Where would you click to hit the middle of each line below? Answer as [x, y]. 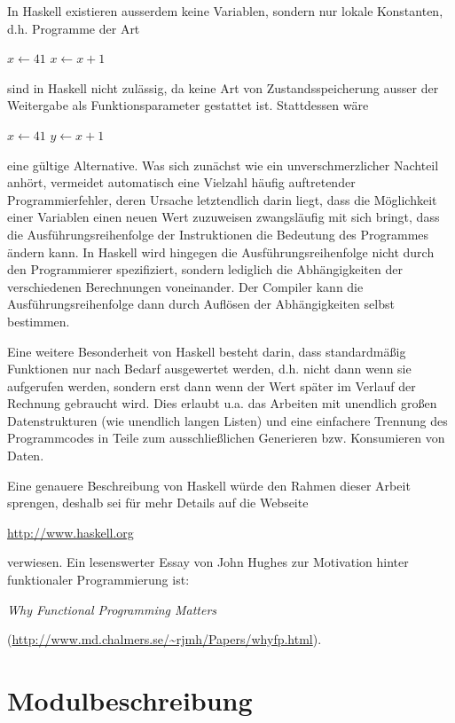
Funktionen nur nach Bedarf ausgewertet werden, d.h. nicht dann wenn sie [209, 369]
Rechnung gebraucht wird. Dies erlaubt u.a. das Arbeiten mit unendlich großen [222, 403]
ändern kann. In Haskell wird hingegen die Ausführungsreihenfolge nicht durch [221, 251]
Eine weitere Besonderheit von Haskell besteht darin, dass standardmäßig [207, 351]
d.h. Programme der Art [74, 28]
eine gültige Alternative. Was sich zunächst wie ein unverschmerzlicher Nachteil [223, 165]
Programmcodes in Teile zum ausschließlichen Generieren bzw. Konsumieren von [226, 438]
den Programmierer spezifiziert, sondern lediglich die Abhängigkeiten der [205, 269]
